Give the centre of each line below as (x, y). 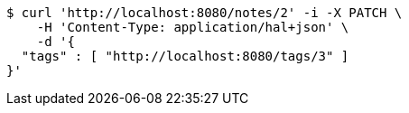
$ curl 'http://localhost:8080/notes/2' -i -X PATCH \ (204, 13)
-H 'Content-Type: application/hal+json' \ (193, 27)
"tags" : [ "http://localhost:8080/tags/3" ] (185, 56)
